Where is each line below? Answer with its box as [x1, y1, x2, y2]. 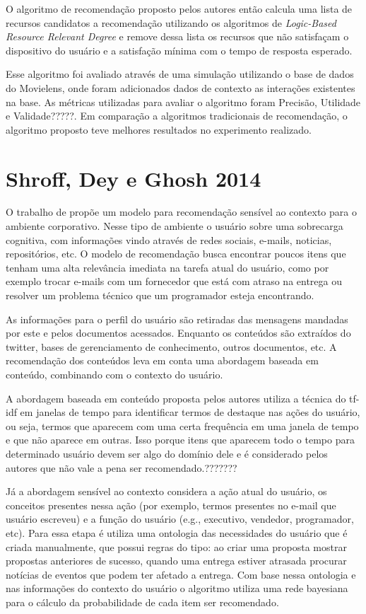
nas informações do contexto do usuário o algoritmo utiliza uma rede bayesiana [6, 581, 348, 596]
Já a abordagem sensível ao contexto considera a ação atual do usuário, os [6, 484, 327, 499]
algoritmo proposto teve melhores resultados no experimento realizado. [6, 122, 312, 137]
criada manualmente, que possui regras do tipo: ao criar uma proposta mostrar [6, 539, 347, 554]
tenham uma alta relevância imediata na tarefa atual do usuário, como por [6, 260, 329, 274]
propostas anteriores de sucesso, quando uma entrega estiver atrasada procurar [6, 553, 347, 568]
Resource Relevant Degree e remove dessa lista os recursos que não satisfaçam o [6, 29, 349, 44]
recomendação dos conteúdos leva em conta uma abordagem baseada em [6, 353, 319, 368]
